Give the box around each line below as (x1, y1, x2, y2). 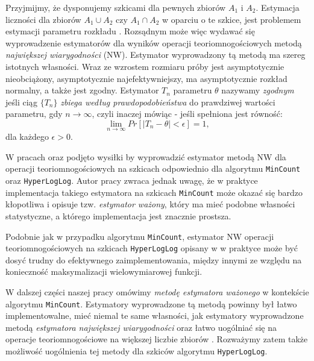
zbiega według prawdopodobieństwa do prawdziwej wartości (60, 95, 275, 108)
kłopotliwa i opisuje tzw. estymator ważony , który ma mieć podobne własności (5, 198, 295, 210)
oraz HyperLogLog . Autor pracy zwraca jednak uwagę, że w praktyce (5, 174, 258, 186)
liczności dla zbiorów (5, 13, 81, 25)
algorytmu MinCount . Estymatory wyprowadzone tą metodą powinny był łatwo (5, 297, 297, 310)
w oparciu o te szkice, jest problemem (162, 13, 301, 25)
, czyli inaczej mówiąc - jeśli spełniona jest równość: (92, 107, 283, 120)
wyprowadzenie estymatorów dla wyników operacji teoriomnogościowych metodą (5, 36, 302, 49)
